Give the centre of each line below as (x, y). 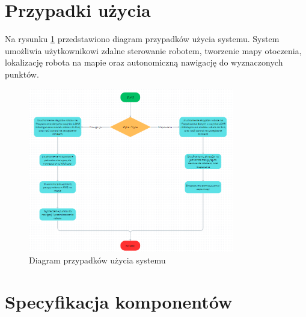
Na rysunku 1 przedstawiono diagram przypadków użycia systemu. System (142, 39)
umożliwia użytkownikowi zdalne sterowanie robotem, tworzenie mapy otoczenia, (153, 50)
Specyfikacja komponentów (119, 302)
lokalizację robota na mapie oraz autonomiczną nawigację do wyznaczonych (144, 62)
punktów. (22, 74)
